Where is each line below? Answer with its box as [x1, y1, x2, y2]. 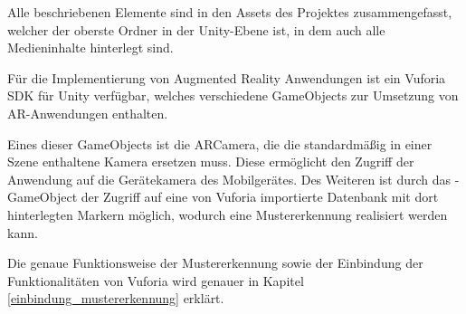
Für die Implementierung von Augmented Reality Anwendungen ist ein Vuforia [7, 68, 446, 87]
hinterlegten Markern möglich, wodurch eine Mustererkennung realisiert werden [7, 205, 448, 224]
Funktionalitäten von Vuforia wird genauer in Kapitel [7, 271, 304, 290]
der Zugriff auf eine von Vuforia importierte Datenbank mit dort [81, 187, 439, 206]
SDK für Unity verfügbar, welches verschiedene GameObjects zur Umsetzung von [7, 86, 459, 105]
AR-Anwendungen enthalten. [7, 103, 168, 122]
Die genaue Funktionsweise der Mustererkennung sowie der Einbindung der [7, 253, 423, 272]
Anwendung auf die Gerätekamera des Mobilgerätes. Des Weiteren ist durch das [7, 169, 452, 188]
